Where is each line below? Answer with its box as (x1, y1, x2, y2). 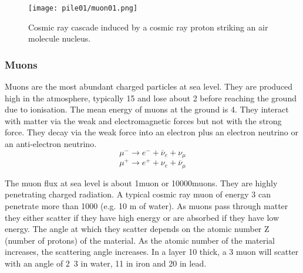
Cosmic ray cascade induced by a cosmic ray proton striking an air (28, 21, 268, 33)
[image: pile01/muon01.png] (28, 4, 138, 12)
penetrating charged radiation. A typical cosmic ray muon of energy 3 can (5, 188, 271, 200)
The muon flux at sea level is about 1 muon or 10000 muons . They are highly (5, 176, 278, 189)
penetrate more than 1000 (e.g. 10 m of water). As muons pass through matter (5, 200, 288, 212)
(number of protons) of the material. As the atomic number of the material (5, 234, 275, 246)
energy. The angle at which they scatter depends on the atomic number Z (5, 223, 270, 235)
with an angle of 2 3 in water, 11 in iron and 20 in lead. (5, 257, 207, 269)
